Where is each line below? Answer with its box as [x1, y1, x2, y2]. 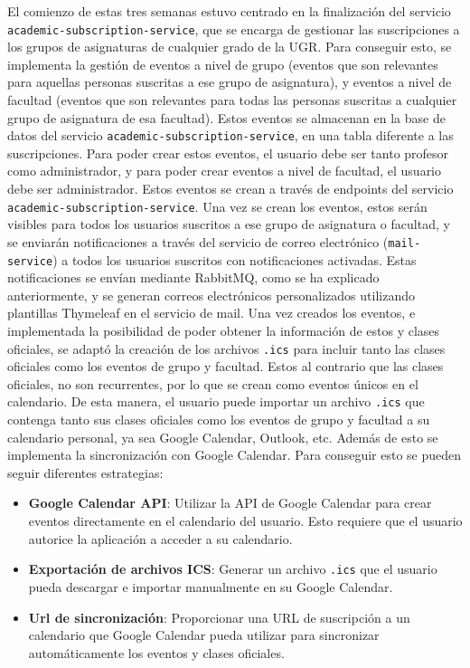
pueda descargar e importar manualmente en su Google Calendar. [28, 577, 393, 596]
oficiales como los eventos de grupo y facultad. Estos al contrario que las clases [7, 357, 444, 376]
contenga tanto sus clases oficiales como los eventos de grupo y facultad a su [7, 410, 430, 429]
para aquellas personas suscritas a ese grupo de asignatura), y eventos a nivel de [7, 72, 452, 91]
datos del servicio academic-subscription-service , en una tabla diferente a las [7, 126, 454, 145]
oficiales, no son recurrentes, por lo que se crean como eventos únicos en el [7, 374, 418, 393]
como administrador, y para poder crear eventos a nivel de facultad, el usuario [7, 161, 442, 180]
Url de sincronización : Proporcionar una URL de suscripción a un [28, 607, 410, 626]
